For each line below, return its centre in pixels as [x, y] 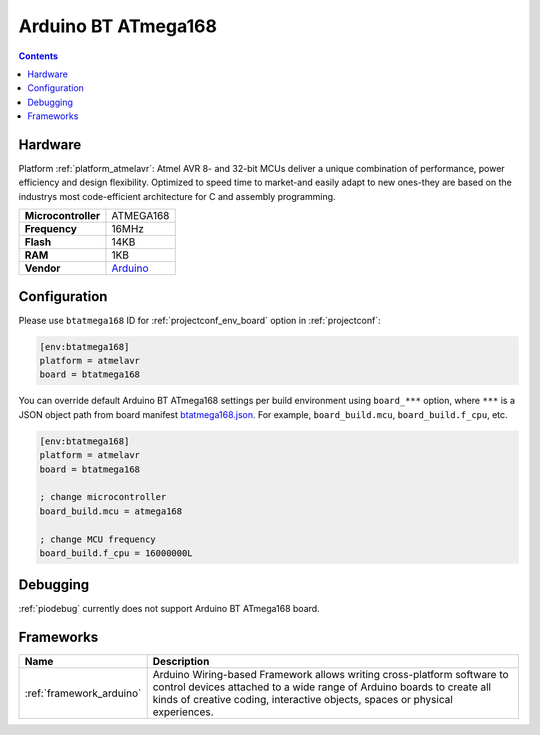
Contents [38, 56]
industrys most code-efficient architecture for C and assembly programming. [177, 196]
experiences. [183, 712]
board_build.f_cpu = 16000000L [116, 553]
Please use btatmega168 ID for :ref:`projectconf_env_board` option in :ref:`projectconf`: [199, 320]
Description [181, 662]
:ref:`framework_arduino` [83, 693]
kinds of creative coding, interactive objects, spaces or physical [303, 700]
